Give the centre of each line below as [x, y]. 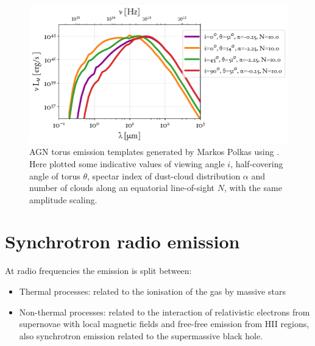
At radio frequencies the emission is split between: [98, 271]
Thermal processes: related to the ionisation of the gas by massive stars [152, 291]
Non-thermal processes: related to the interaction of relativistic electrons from [165, 312]
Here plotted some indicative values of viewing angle [127, 163]
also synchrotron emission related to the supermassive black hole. [141, 335]
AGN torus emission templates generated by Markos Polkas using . [154, 152]
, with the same [253, 188]
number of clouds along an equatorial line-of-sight [122, 188]
